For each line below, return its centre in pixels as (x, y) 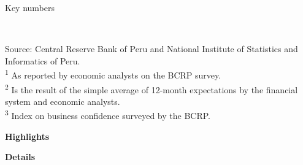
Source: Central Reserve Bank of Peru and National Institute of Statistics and (151, 49)
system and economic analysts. (63, 101)
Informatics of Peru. (43, 60)
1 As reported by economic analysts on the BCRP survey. (113, 74)
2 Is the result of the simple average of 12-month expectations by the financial (151, 88)
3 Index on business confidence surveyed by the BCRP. (108, 115)
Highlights (27, 136)
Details (20, 157)
